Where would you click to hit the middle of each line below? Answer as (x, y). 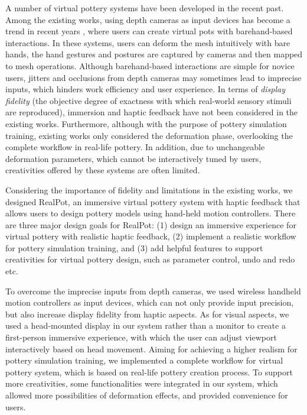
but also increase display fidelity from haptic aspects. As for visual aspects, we (147, 314)
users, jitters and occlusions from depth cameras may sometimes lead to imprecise (153, 77)
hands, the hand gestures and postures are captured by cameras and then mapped (154, 54)
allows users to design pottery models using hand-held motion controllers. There (151, 213)
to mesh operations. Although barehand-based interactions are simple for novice (150, 65)
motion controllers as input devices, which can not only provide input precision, (150, 302)
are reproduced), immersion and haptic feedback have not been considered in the (152, 112)
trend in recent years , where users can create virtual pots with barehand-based (149, 31)
